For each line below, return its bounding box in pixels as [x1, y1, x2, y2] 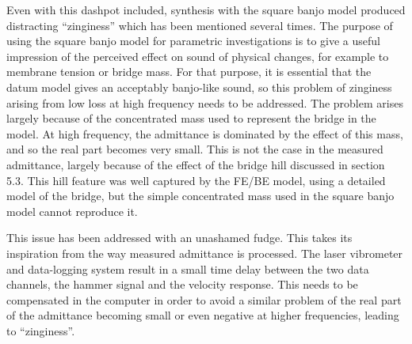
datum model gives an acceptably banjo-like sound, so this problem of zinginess [6, 78, 392, 95]
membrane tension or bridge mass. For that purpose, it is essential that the [6, 63, 372, 80]
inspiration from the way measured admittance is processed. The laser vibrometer [6, 244, 403, 261]
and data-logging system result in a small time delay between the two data [6, 260, 369, 277]
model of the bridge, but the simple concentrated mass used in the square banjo [6, 187, 395, 204]
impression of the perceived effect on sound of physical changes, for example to [6, 47, 389, 64]
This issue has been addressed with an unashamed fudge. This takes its [6, 229, 353, 246]
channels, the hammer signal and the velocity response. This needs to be [6, 276, 358, 293]
